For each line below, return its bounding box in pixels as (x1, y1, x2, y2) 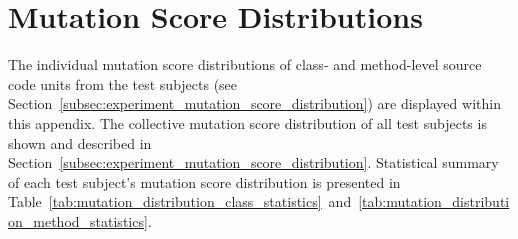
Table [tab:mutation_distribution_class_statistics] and (8, 191, 352, 212)
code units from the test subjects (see (8, 73, 238, 94)
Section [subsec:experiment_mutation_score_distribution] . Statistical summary (8, 152, 499, 173)
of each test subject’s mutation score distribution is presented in (8, 171, 401, 192)
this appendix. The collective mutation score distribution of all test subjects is (8, 112, 487, 133)
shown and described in (8, 132, 152, 153)
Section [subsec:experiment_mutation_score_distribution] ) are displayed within (8, 93, 501, 114)
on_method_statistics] (8, 210, 148, 231)
